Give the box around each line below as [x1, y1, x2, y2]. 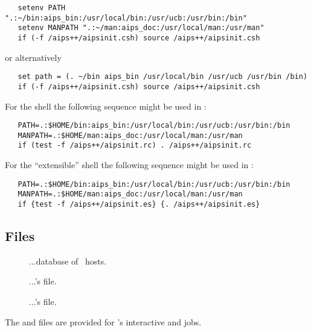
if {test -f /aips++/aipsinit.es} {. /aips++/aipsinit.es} [18, 200, 260, 208]
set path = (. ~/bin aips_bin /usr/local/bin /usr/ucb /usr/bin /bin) [18, 72, 308, 81]
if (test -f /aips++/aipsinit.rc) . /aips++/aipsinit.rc [18, 141, 252, 150]
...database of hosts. [29, 254, 107, 267]
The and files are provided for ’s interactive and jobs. [5, 315, 202, 328]
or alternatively [5, 51, 62, 63]
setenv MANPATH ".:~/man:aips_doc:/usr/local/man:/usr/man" [18, 23, 265, 33]
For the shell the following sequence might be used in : [5, 99, 207, 112]
